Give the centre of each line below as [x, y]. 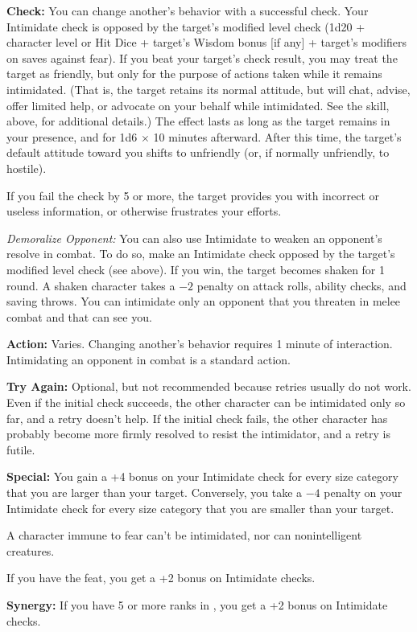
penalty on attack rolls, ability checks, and [301, 285]
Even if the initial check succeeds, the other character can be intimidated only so [206, 402]
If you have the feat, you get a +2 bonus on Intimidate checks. [161, 578]
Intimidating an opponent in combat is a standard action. [149, 359]
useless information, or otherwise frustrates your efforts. [144, 211]
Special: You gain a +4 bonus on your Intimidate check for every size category [202, 476]
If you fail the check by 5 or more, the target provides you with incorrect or [193, 195]
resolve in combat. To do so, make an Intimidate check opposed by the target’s [201, 254]
